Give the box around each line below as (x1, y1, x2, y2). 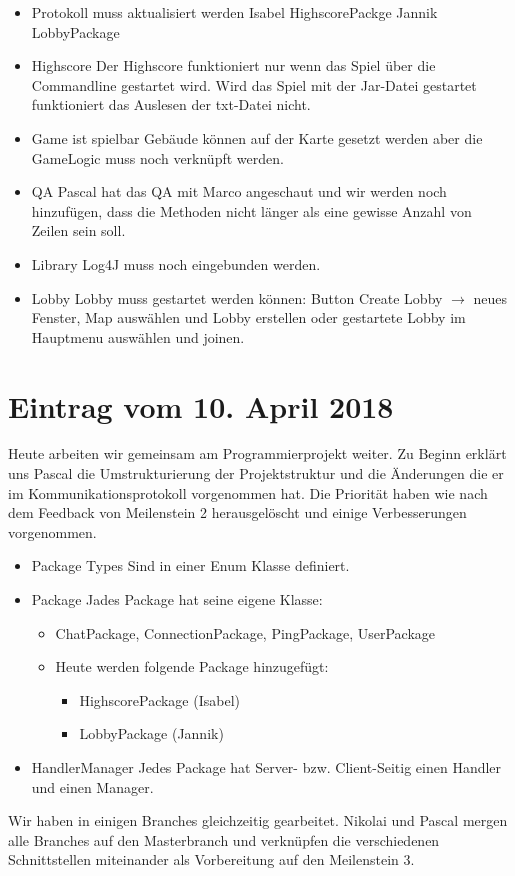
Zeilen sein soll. (31, 220, 126, 241)
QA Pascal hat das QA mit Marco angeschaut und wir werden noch (31, 181, 447, 202)
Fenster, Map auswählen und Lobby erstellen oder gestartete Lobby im (31, 307, 466, 328)
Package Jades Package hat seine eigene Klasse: (31, 589, 323, 609)
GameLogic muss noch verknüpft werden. (31, 147, 284, 168)
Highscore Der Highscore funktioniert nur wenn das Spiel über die (31, 55, 436, 76)
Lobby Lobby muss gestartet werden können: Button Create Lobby (31, 287, 443, 308)
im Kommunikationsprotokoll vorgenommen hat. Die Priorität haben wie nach (8, 482, 488, 503)
